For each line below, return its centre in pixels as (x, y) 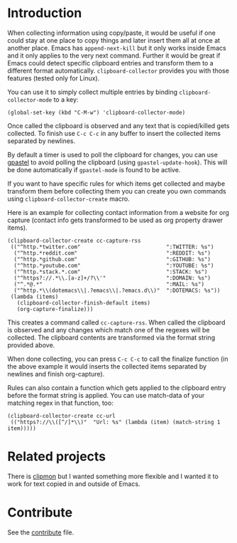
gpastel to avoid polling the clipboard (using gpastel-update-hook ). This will (117, 162)
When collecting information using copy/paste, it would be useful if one (112, 33)
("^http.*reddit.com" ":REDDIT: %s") (112, 253)
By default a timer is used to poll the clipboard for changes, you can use (112, 154)
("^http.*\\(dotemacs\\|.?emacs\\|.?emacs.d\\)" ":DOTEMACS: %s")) (117, 290)
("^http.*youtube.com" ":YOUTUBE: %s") (114, 265)
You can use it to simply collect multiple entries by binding (93, 92)
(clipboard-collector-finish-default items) (84, 303)
